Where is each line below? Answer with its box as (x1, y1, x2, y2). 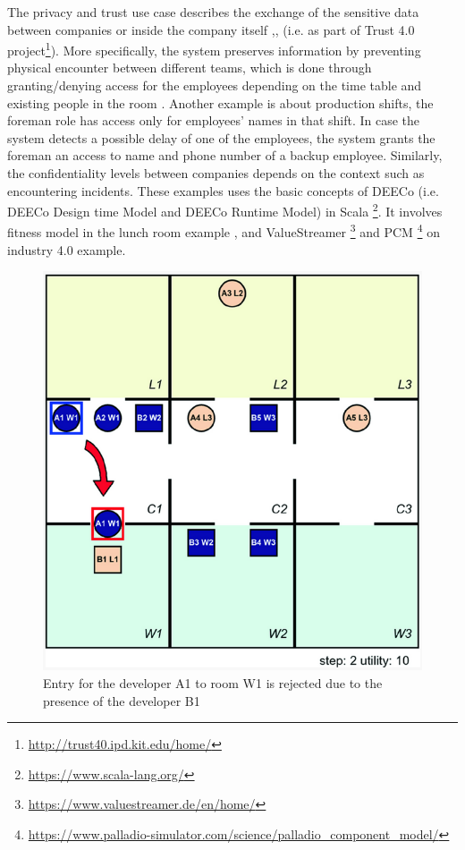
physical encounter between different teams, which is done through (7, 58, 372, 77)
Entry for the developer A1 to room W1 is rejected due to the (43, 674, 383, 692)
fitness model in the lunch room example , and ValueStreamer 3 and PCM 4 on (7, 220, 440, 242)
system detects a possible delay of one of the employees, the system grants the (7, 128, 435, 147)
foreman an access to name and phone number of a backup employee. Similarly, (7, 146, 443, 165)
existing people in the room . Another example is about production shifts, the (7, 93, 434, 112)
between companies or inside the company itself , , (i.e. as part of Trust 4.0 (7, 20, 415, 38)
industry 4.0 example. (7, 240, 126, 259)
